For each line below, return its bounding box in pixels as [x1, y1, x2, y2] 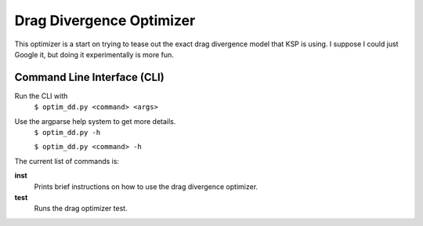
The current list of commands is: [14, 156, 120, 166]
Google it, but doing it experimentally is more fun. [14, 49, 174, 59]
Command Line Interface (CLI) [14, 71, 164, 84]
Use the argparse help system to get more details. [14, 116, 176, 126]
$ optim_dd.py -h [34, 128, 101, 137]
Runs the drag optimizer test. [34, 204, 128, 213]
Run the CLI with [14, 91, 68, 100]
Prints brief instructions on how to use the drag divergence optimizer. [34, 181, 258, 191]
